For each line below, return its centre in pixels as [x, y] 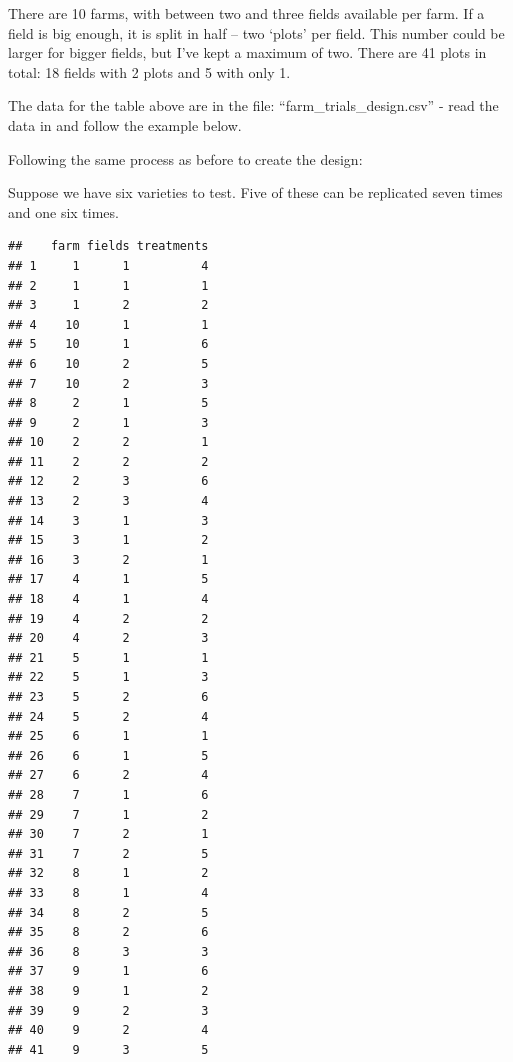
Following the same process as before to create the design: [185, 158]
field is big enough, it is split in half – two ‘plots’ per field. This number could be [256, 32]
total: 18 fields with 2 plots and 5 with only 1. [149, 71]
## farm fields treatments [108, 246]
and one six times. [63, 211]
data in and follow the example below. [125, 124]
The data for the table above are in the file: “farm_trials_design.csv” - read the [253, 105]
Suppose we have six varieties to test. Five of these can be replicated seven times [255, 192]
